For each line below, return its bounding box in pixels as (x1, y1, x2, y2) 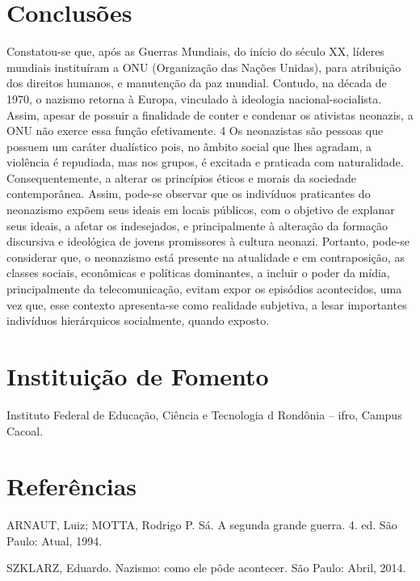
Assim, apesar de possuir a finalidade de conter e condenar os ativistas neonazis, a (6, 106, 414, 123)
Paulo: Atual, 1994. (6, 532, 103, 549)
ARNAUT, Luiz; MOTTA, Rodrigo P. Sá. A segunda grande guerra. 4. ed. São (6, 516, 397, 533)
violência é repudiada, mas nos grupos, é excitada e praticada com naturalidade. (6, 154, 404, 171)
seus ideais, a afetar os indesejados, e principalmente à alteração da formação (6, 217, 388, 234)
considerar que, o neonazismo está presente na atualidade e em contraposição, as (6, 248, 405, 265)
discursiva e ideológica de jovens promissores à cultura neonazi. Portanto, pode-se (6, 233, 410, 250)
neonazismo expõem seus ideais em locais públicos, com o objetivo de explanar (6, 201, 395, 218)
